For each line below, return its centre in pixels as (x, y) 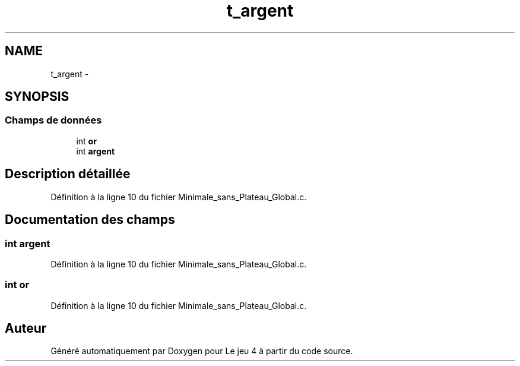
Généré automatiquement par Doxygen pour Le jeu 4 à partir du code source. (202, 351)
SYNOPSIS (37, 97)
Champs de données (53, 120)
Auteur (26, 329)
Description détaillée (68, 174)
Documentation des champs (90, 220)
